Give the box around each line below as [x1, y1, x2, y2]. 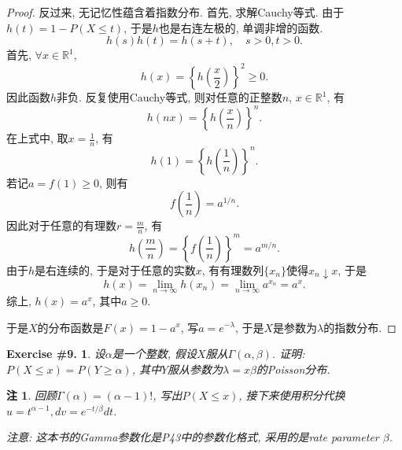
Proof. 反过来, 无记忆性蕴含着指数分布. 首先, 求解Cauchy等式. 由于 [6, 4, 345, 20]
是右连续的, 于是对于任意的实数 [35, 261, 196, 278]
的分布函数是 [37, 319, 104, 335]
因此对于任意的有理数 [6, 217, 116, 234]
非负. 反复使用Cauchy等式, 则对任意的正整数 [57, 89, 282, 105]
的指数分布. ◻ [323, 319, 396, 335]
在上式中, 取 [6, 130, 68, 146]
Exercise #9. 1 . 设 [6, 345, 105, 362]
